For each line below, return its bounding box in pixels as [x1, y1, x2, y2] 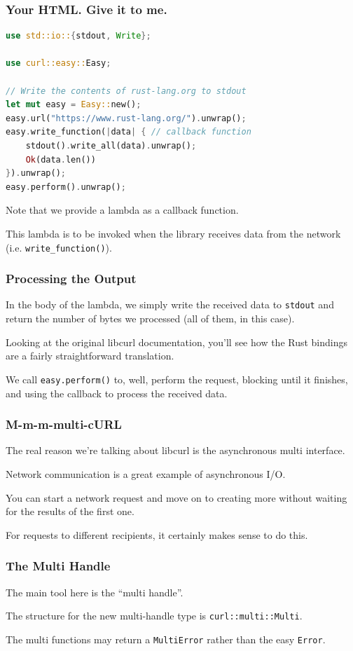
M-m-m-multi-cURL [6, 416, 122, 433]
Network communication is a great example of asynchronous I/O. [6, 466, 286, 481]
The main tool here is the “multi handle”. [6, 584, 184, 599]
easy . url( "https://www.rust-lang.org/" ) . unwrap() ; [6, 113, 247, 123]
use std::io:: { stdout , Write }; [6, 31, 151, 41]
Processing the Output [6, 270, 137, 287]
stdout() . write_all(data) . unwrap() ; [25, 140, 197, 151]
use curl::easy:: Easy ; [6, 58, 111, 69]
